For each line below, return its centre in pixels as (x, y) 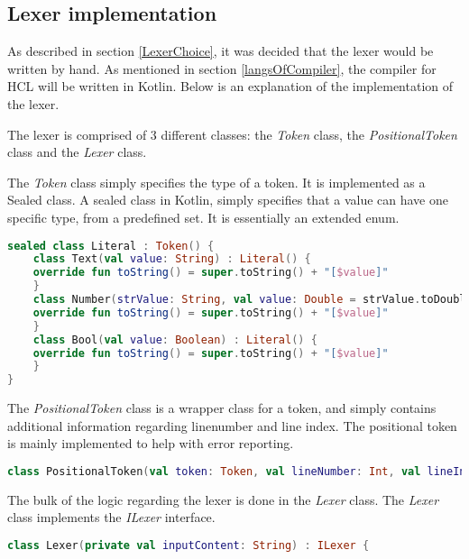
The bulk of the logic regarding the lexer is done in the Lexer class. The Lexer (223, 499)
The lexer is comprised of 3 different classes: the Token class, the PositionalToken (232, 134)
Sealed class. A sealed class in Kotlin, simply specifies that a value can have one (228, 200)
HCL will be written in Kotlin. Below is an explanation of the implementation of (230, 86)
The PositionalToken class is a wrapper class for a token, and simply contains (222, 408)
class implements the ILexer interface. (111, 517)
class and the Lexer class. (77, 152)
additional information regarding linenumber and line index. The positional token (232, 425)
